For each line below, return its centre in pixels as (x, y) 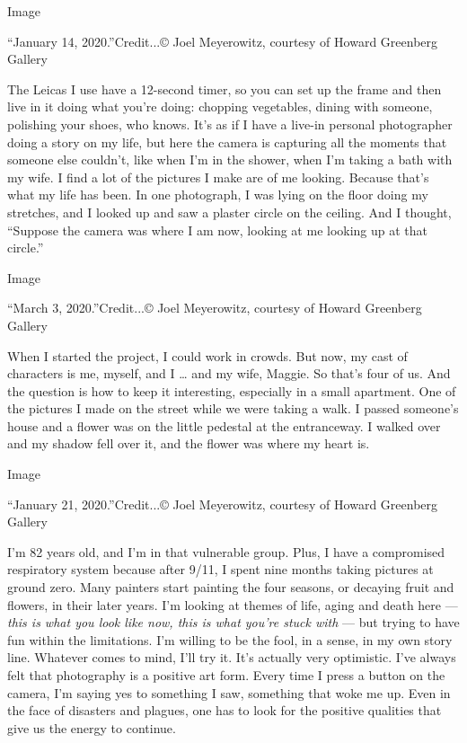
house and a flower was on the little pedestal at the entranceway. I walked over (224, 425)
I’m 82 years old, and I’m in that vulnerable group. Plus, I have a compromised (226, 551)
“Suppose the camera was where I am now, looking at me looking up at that (218, 230)
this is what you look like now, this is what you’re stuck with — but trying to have (233, 622)
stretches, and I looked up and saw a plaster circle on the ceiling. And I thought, (229, 212)
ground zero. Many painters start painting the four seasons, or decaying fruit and (231, 587)
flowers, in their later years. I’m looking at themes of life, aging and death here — (233, 604)
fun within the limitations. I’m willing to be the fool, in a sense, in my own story (230, 639)
